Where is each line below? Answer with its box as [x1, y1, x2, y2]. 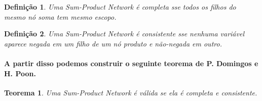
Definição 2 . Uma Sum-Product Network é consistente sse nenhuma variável [4, 28, 244, 39]
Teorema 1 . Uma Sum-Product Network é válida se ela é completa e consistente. [4, 87, 257, 97]
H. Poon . [4, 68, 36, 78]
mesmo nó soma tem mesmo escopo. [4, 11, 117, 22]
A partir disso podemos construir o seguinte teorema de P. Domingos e [4, 58, 258, 68]
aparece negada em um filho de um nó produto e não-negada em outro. [4, 38, 222, 48]
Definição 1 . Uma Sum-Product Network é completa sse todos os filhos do [4, 2, 236, 12]
